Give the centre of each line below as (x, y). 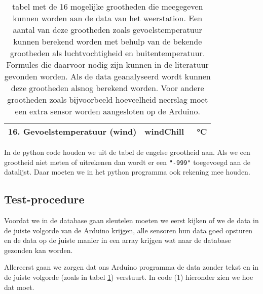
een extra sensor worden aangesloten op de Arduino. (107, 111)
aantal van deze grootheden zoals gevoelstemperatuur (107, 30)
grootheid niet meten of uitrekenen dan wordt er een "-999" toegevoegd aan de (127, 162)
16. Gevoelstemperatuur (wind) (72, 131)
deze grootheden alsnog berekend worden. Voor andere (107, 88)
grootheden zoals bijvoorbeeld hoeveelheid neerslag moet (108, 99)
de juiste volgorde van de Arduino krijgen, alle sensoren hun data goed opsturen (128, 230)
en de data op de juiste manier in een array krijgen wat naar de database (118, 240)
